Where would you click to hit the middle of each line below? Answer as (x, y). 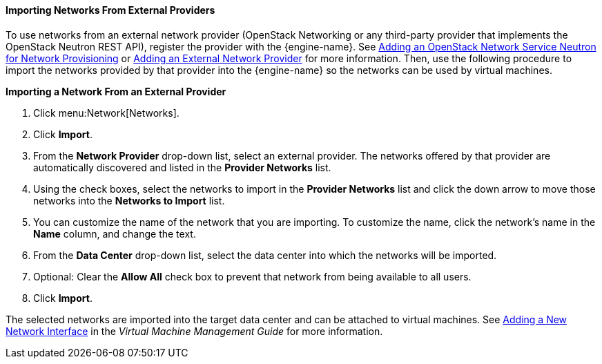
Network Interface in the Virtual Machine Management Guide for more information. (194, 331)
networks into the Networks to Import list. (129, 200)
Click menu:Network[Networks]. (106, 113)
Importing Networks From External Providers (110, 10)
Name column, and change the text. (115, 233)
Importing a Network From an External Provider (116, 91)
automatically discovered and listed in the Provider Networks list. (182, 167)
